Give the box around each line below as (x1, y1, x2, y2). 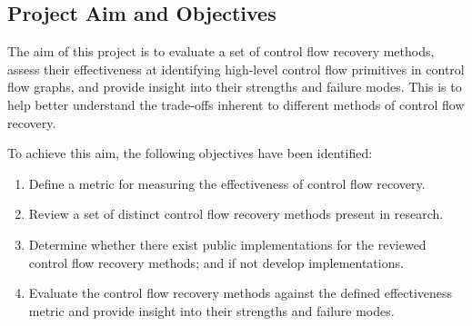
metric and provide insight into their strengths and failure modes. (28, 301, 395, 320)
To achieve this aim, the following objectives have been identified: (7, 143, 373, 163)
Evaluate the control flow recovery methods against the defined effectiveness (28, 283, 453, 302)
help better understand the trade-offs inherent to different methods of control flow (7, 94, 465, 114)
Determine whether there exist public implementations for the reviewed (28, 234, 427, 253)
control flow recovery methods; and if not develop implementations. (28, 252, 404, 272)
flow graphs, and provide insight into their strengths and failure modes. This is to (7, 77, 462, 96)
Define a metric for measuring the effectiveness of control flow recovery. (28, 173, 426, 193)
